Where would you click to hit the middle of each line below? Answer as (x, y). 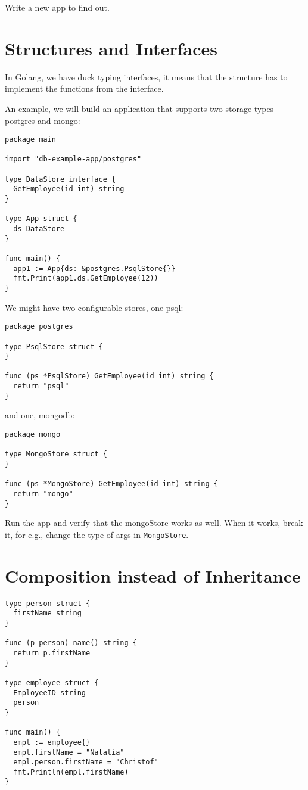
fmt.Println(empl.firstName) (71, 772)
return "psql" (41, 386)
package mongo (33, 435)
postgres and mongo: (43, 120)
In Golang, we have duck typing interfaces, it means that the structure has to (146, 77)
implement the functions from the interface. (84, 88)
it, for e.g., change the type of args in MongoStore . (97, 534)
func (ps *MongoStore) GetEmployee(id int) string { (111, 484)
